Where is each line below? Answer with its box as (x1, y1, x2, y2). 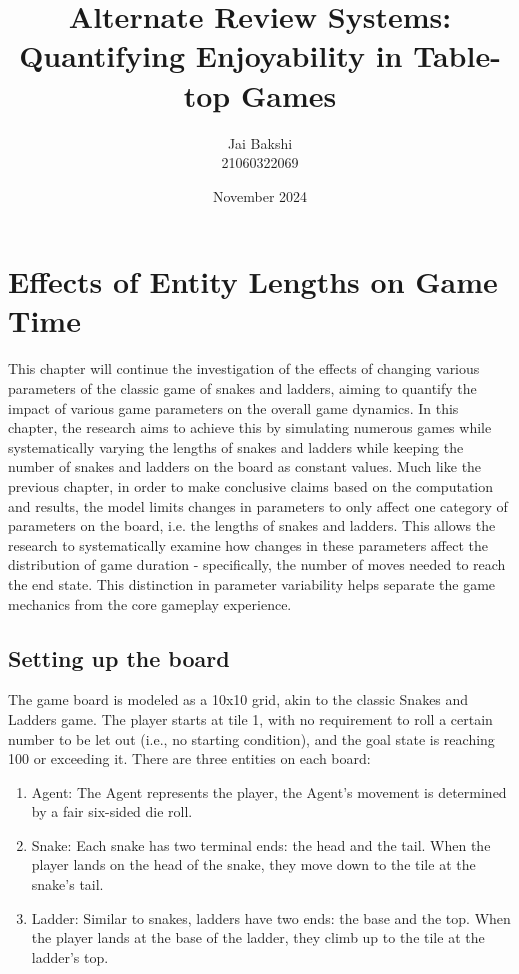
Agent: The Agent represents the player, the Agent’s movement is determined (31, 781, 507, 802)
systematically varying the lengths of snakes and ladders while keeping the (8, 436, 464, 457)
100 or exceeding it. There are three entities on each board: (8, 748, 371, 769)
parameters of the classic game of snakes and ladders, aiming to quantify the (8, 378, 477, 398)
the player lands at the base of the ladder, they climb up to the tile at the (31, 927, 485, 948)
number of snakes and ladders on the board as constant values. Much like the (8, 456, 482, 477)
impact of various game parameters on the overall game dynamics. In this (8, 397, 459, 418)
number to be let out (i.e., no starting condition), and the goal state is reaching (8, 728, 495, 749)
